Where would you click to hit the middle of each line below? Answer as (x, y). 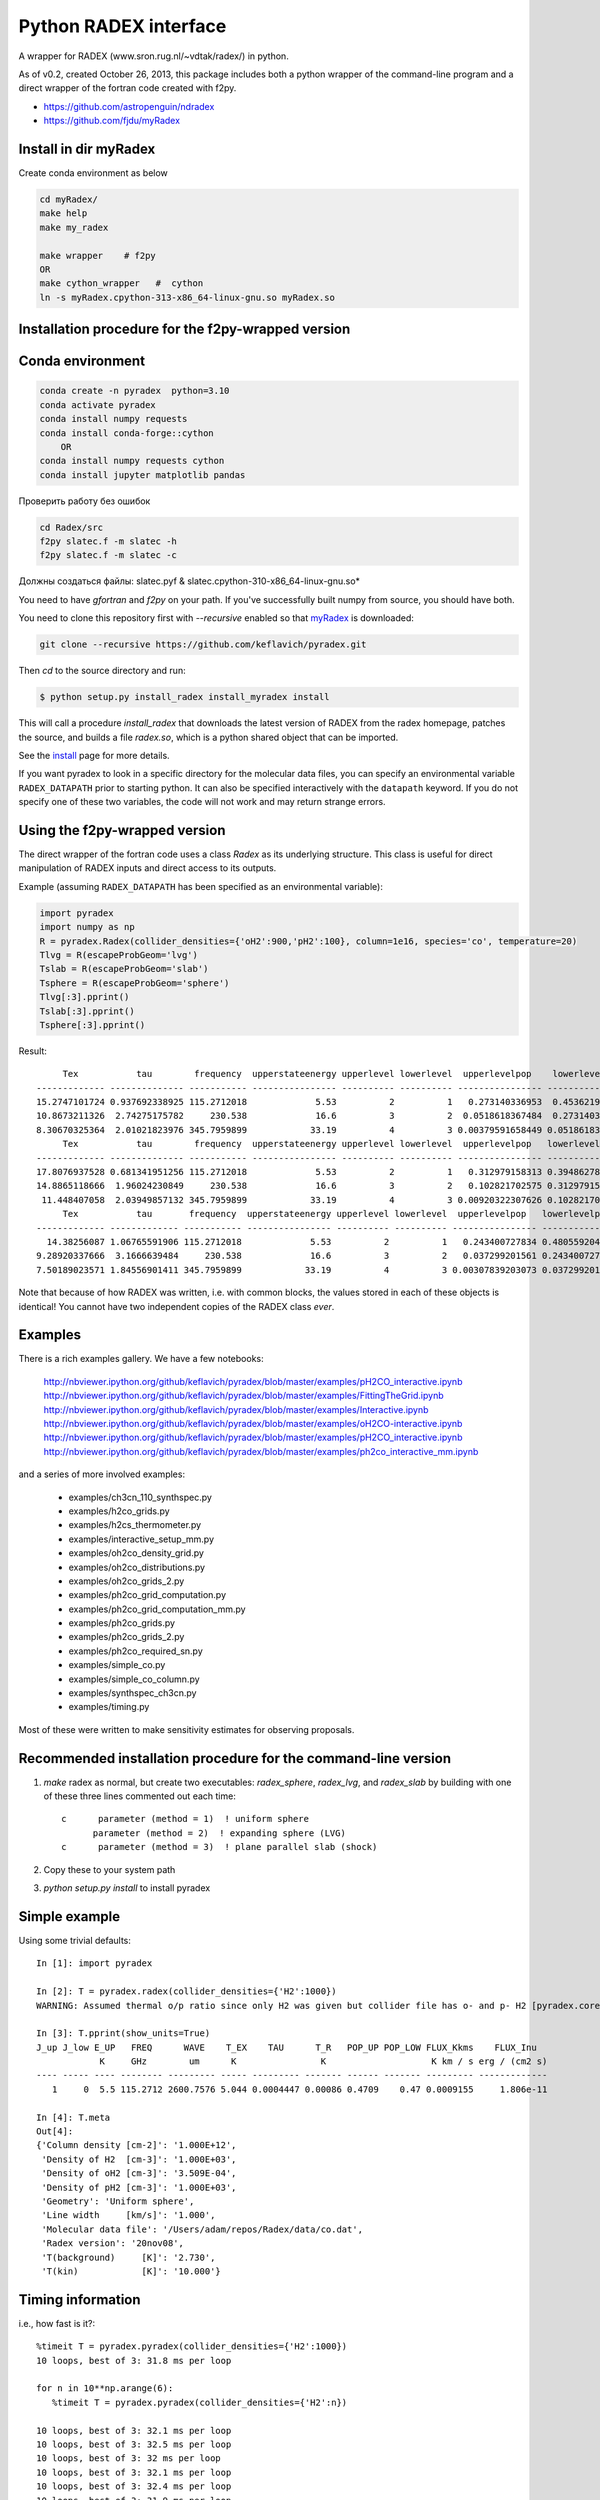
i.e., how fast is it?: (57, 2323)
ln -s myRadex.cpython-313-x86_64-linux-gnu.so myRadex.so (187, 297)
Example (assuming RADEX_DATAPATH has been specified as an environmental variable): (201, 886)
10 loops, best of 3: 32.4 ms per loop (134, 2486)
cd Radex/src (71, 527)
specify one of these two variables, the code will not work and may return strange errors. (202, 802)
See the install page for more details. (94, 755)
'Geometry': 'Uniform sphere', (118, 2201)
